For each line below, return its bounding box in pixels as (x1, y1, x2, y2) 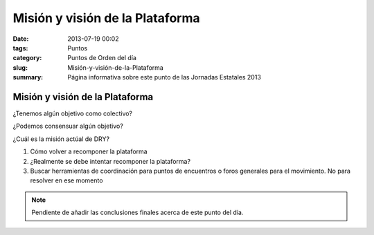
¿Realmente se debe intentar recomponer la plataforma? (30, 157, 190, 165)
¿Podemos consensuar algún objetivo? (12, 122, 124, 131)
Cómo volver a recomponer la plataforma (30, 147, 148, 156)
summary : (12, 73, 44, 82)
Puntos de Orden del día (67, 54, 136, 62)
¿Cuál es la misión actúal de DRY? (12, 135, 110, 143)
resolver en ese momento (30, 176, 103, 185)
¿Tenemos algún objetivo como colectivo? (12, 109, 133, 117)
